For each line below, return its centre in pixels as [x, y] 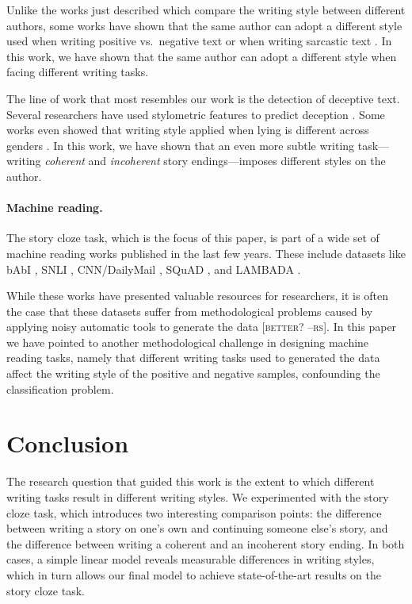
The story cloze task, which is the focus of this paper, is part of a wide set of [193, 238]
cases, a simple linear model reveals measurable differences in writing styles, [191, 559]
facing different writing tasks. [78, 72]
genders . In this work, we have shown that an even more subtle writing [181, 145]
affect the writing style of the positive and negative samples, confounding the [193, 373]
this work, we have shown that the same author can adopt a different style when [202, 56]
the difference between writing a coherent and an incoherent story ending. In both [206, 543]
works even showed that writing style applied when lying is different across [188, 130]
